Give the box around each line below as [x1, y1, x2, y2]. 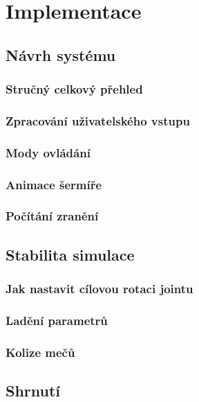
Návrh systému [6, 44, 116, 65]
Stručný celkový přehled [6, 80, 143, 98]
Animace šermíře [6, 175, 102, 193]
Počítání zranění [6, 207, 99, 225]
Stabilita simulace [6, 243, 135, 265]
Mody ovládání [6, 143, 91, 161]
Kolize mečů [6, 343, 75, 360]
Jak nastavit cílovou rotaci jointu [6, 280, 193, 297]
